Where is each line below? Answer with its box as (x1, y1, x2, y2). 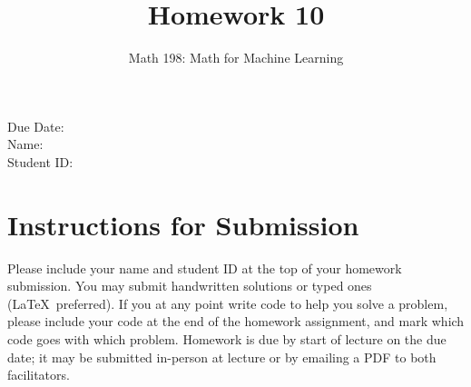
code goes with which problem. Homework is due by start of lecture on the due (7, 330, 446, 348)
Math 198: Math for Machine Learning (128, 48, 344, 67)
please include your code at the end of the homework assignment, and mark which (7, 312, 465, 331)
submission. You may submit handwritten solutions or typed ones (7, 276, 372, 295)
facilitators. (7, 365, 70, 384)
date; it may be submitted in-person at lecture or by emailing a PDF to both (7, 347, 437, 366)
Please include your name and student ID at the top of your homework (7, 258, 402, 277)
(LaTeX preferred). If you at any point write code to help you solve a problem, (7, 293, 448, 313)
